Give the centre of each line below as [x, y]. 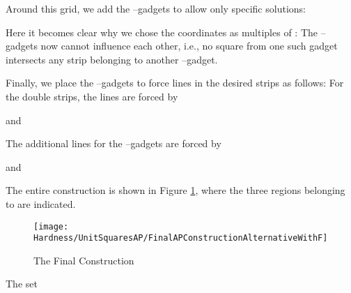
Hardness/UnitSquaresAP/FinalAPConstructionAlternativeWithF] [181, 238]
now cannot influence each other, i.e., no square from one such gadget [189, 46]
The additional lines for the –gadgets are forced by [114, 143]
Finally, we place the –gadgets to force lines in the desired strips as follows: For [175, 83]
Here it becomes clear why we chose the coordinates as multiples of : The [162, 32]
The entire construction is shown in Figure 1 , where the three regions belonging [175, 190]
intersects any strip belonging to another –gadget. [112, 59]
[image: [51, 226]
